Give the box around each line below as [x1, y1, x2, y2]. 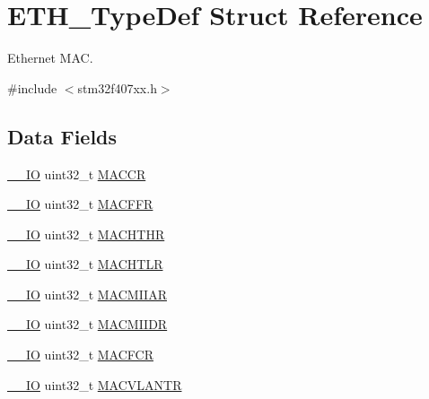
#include [7, 78, 57, 97]
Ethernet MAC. [7, 48, 93, 67]
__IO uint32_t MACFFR [7, 195, 153, 213]
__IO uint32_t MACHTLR [7, 255, 163, 273]
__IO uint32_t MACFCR [7, 345, 153, 364]
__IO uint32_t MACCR [7, 164, 146, 183]
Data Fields [7, 122, 118, 150]
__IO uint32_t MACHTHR [7, 224, 165, 243]
